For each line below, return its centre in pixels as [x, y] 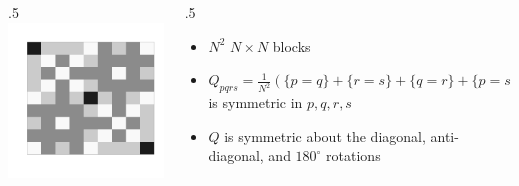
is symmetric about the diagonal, [325, 135]
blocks [291, 45]
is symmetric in [255, 101]
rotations [353, 155]
